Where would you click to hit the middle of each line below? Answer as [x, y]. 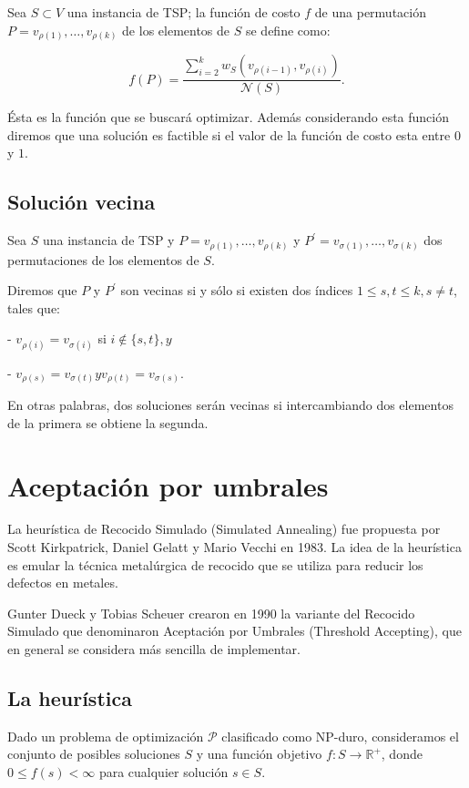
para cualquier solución [163, 771]
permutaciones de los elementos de [103, 259]
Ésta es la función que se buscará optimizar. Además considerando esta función [228, 117]
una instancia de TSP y [108, 240]
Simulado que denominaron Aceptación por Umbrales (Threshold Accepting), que [234, 631]
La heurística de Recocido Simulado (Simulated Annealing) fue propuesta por [224, 529]
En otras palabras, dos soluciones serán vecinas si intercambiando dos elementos [230, 405]
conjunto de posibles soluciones [94, 754]
